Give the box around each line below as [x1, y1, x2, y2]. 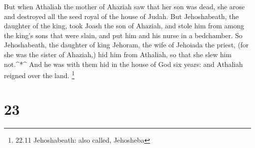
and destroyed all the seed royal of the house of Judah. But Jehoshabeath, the [4, 11, 239, 21]
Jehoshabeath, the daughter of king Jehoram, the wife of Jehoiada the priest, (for [4, 40, 249, 50]
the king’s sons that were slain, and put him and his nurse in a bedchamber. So [4, 30, 243, 40]
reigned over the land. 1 [4, 69, 75, 80]
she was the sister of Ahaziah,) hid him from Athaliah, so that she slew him [4, 49, 232, 59]
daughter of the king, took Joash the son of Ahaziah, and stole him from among [4, 21, 244, 31]
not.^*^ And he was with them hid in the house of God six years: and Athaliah [4, 59, 243, 69]
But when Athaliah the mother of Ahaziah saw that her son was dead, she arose [4, 1, 245, 11]
